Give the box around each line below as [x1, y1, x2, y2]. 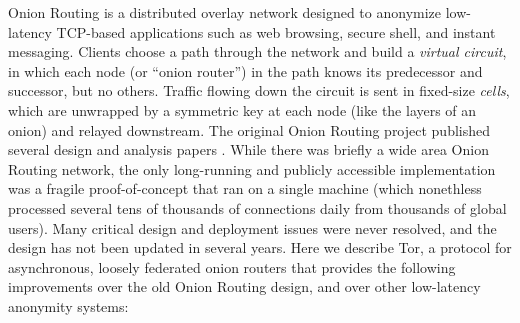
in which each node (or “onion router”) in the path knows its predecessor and [8, 60, 483, 81]
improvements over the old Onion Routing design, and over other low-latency [8, 276, 481, 297]
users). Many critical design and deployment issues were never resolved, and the [8, 217, 497, 238]
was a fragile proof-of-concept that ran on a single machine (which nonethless [8, 178, 482, 199]
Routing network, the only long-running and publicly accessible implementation [8, 158, 496, 179]
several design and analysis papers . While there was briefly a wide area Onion [8, 139, 489, 160]
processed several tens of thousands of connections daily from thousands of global [8, 197, 507, 218]
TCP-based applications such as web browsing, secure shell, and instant [56, 21, 496, 42]
